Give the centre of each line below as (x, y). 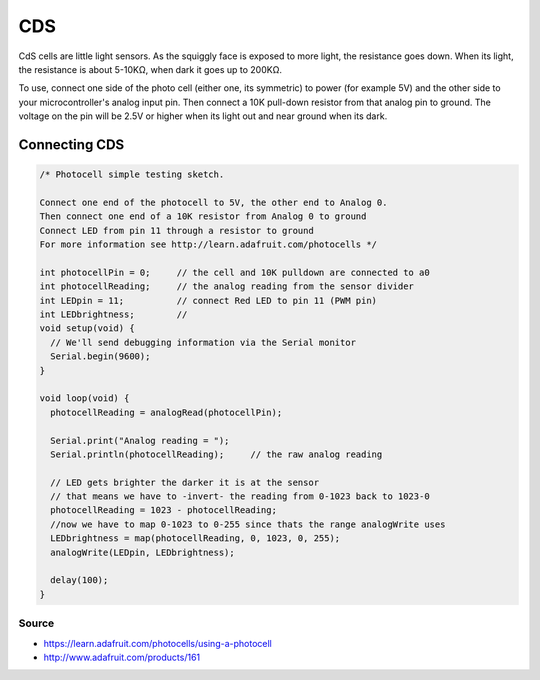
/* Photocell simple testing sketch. (132, 174)
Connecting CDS (71, 144)
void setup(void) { (87, 328)
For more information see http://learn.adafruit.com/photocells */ (208, 244)
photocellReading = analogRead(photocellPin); (166, 412)
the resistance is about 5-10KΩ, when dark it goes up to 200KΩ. (150, 69)
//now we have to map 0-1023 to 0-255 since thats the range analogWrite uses (248, 524)
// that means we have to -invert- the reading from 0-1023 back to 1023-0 (240, 496)
